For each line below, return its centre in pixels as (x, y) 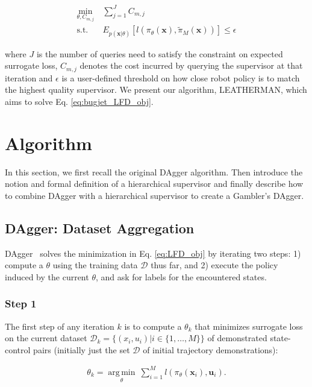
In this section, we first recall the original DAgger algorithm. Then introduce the (154, 171)
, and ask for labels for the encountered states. (181, 276)
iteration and (29, 77)
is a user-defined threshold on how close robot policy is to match (181, 77)
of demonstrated (237, 338)
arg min (122, 372)
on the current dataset (46, 338)
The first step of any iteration (60, 326)
